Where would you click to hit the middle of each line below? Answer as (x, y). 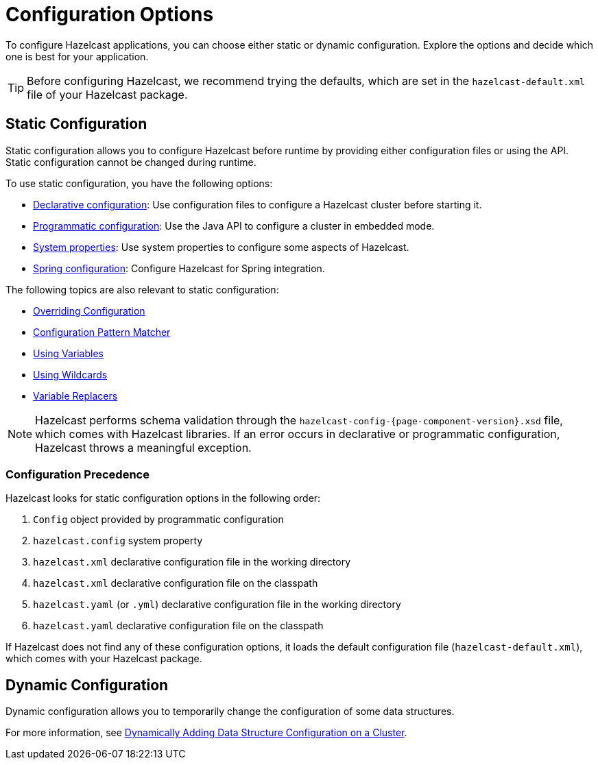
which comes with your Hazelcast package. (104, 659)
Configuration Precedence (77, 474)
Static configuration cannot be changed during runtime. (131, 162)
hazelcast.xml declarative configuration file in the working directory (192, 562)
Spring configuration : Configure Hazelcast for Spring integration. (179, 268)
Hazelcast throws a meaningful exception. (143, 447)
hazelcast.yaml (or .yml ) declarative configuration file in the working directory (217, 605)
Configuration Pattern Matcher (102, 332)
